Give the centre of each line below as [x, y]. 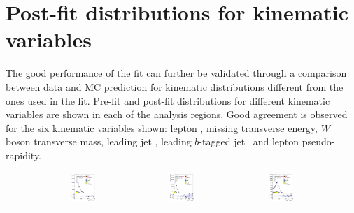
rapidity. [24, 155]
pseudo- [318, 141]
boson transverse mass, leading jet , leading [99, 141]
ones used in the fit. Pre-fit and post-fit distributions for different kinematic [168, 100]
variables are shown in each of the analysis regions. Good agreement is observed [177, 114]
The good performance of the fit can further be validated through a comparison [176, 73]
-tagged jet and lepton [249, 141]
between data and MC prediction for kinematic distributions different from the [175, 86]
